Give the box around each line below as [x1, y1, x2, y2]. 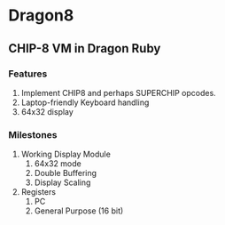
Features [8, 68, 48, 80]
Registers [20, 187, 57, 197]
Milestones [8, 128, 58, 141]
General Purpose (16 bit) [34, 205, 124, 216]
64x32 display [20, 106, 74, 117]
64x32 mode [34, 158, 81, 169]
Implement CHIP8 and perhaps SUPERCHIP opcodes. [20, 87, 216, 98]
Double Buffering [34, 168, 97, 179]
